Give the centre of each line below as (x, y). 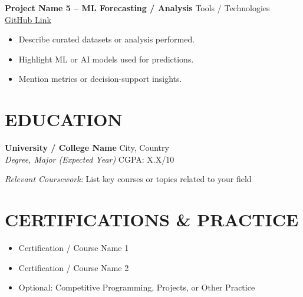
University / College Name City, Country (87, 148)
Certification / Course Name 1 (74, 247)
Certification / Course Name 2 (74, 267)
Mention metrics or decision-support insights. (100, 79)
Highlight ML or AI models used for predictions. (106, 59)
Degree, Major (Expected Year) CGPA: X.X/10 (90, 159)
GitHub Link (28, 19)
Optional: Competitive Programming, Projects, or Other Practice (137, 287)
